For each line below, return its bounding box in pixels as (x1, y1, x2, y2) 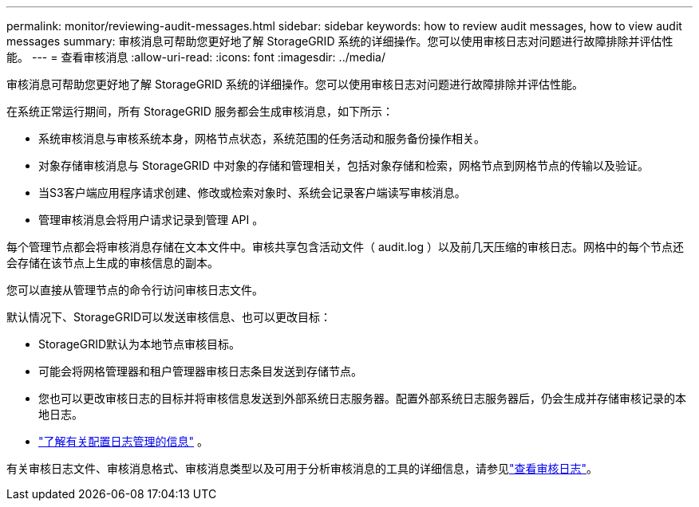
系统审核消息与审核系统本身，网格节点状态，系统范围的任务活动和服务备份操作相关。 (38, 132, 485, 145)
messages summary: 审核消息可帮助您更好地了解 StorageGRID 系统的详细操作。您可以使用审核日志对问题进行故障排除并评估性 (6, 34, 673, 48)
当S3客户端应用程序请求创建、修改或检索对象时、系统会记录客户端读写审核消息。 (38, 186, 466, 199)
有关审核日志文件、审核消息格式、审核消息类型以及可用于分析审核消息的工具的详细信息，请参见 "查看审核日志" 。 (6, 462, 598, 475)
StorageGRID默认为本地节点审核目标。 (38, 337, 241, 351)
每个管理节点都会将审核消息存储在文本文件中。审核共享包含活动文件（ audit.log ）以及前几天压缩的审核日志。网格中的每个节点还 (6, 240, 684, 253)
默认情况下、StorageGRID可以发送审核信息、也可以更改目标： (6, 310, 332, 324)
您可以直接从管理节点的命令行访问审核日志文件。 (6, 283, 263, 297)
